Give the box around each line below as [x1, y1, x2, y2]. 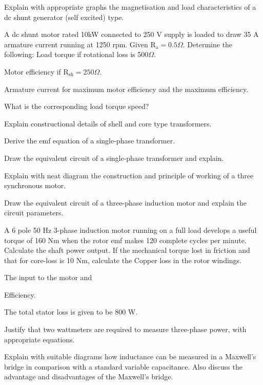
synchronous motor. [4, 180, 66, 191]
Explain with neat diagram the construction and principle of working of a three [4, 170, 254, 180]
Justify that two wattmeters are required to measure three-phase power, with [4, 324, 247, 335]
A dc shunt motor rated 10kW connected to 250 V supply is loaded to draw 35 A [4, 29, 259, 40]
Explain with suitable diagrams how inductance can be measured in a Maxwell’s [4, 351, 256, 362]
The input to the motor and [4, 272, 92, 283]
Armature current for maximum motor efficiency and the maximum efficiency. [4, 83, 249, 94]
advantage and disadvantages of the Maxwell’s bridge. [4, 371, 173, 382]
